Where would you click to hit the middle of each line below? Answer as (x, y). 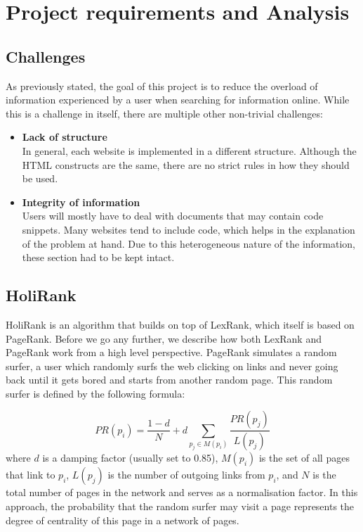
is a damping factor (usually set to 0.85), (130, 458)
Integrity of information (81, 202)
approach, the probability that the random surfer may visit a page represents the (180, 506)
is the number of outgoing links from (186, 475)
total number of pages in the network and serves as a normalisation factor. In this (182, 492)
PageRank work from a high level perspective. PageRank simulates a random (171, 352)
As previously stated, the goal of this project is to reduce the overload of (162, 85)
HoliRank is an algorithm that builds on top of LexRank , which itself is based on (180, 324)
